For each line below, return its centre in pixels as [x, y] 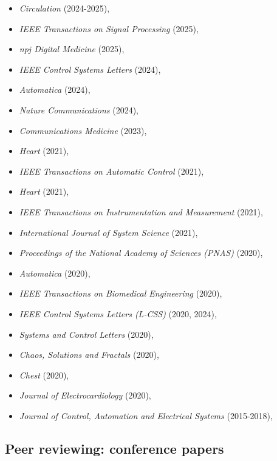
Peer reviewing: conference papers [115, 448]
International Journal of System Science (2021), [108, 232]
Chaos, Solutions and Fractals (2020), [89, 355]
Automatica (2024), [55, 89]
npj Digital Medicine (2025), [72, 49]
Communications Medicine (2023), [83, 130]
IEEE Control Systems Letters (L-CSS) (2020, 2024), [118, 313]
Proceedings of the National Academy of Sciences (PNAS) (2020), [141, 253]
